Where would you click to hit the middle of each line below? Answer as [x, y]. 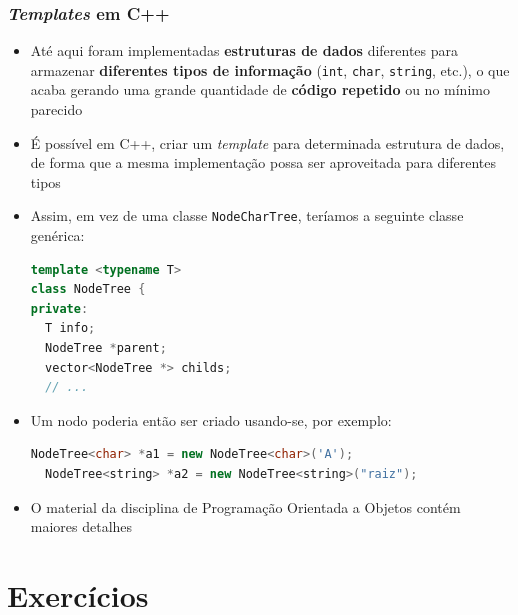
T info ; [70, 328]
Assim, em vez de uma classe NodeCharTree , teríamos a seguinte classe [247, 215]
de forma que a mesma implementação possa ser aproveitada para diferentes [263, 162]
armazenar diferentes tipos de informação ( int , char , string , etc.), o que [270, 69]
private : [59, 308]
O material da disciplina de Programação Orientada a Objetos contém [245, 506]
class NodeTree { [88, 289]
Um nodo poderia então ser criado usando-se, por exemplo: [211, 419]
